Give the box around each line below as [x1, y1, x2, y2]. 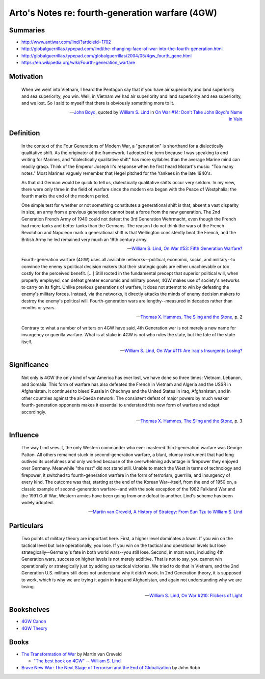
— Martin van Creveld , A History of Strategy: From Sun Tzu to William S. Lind [88, 509, 242, 515]
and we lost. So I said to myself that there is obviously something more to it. [21, 100, 174, 106]
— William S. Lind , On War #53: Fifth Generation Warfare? [127, 245, 242, 251]
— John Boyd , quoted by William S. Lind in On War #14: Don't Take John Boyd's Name [69, 109, 242, 115]
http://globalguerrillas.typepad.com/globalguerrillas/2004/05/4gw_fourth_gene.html [21, 53, 192, 58]
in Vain [228, 116, 242, 122]
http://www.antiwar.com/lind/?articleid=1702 [21, 39, 111, 45]
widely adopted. [21, 500, 54, 506]
